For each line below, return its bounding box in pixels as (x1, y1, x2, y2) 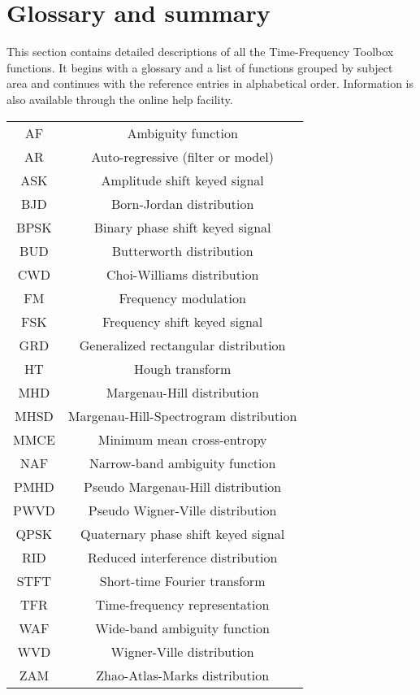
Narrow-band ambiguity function (89, 453, 276, 472)
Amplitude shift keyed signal (101, 170, 264, 189)
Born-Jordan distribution (110, 193, 254, 213)
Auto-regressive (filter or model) (91, 146, 275, 166)
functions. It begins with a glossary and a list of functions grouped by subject (6, 59, 393, 76)
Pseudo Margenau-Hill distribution (84, 476, 282, 496)
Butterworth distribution (111, 241, 253, 260)
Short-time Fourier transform (99, 571, 266, 590)
